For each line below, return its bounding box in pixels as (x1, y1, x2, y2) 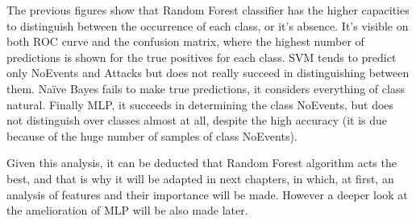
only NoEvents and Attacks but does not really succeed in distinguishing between (6, 64, 410, 81)
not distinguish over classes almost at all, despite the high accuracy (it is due (6, 112, 387, 129)
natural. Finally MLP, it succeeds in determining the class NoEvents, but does (6, 96, 394, 113)
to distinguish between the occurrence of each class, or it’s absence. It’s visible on (6, 17, 409, 34)
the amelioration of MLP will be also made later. (6, 202, 248, 219)
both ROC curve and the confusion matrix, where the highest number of (6, 33, 364, 50)
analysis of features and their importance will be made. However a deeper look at (6, 186, 408, 203)
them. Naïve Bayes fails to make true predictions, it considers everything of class (6, 80, 405, 96)
